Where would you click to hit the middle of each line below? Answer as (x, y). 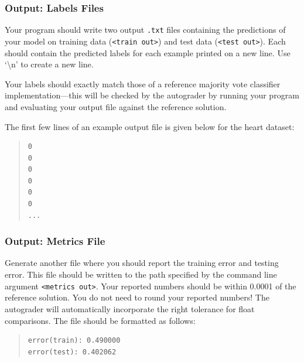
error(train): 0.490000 (74, 341)
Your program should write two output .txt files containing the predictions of (145, 30)
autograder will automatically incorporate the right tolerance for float (130, 308)
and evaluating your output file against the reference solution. (116, 106)
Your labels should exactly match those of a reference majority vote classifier (143, 83)
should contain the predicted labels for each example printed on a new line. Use (148, 52)
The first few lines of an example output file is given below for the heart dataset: (150, 126)
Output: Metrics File (55, 241)
